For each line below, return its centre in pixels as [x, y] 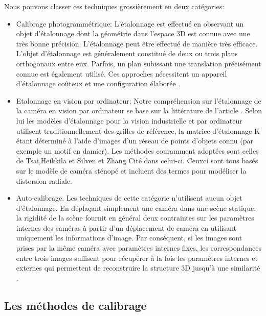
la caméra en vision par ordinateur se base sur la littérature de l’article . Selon [139, 111]
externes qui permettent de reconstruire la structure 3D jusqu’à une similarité [138, 268]
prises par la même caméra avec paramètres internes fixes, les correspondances [139, 248]
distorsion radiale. [44, 180]
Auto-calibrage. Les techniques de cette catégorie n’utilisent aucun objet [129, 198]
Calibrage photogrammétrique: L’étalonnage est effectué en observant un [130, 23]
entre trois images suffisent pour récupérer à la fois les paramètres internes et [137, 258]
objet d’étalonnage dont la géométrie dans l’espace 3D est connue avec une [133, 33]
